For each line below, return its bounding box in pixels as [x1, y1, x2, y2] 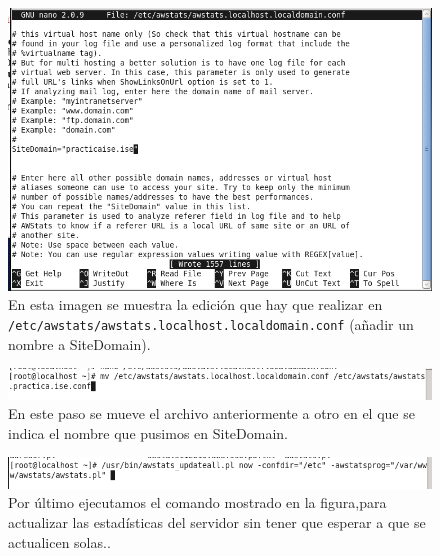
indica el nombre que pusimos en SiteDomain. [8, 422, 288, 443]
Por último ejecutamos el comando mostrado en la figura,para [8, 492, 387, 513]
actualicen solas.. [8, 531, 111, 552]
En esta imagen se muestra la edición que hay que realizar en [8, 294, 383, 315]
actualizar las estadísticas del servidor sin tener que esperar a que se [8, 512, 426, 533]
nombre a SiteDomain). [8, 333, 151, 354]
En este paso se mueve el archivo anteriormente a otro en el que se [8, 403, 415, 424]
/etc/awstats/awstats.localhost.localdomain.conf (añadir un [8, 313, 414, 334]
